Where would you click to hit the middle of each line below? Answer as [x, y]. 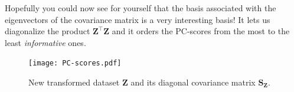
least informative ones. [45, 42]
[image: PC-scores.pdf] [75, 63]
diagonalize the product [48, 31]
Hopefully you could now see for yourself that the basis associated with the [141, 8]
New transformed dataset [74, 82]
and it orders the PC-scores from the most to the [201, 31]
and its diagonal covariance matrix [193, 82]
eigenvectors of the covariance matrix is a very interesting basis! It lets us [138, 19]
